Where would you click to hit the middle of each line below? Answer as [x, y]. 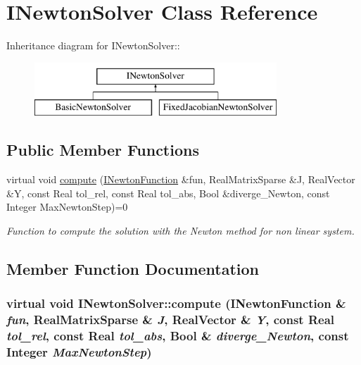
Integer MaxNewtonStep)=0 [67, 207]
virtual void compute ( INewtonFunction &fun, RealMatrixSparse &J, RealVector [181, 179]
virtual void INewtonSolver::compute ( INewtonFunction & [176, 303]
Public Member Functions [103, 150]
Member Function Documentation [133, 268]
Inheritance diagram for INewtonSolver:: [93, 45]
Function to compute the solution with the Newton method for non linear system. [180, 230]
